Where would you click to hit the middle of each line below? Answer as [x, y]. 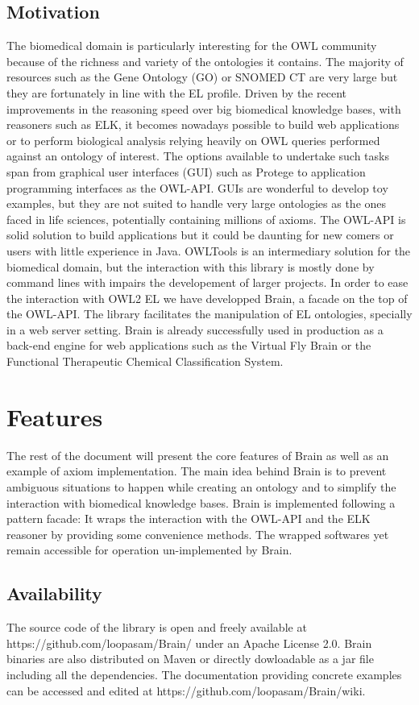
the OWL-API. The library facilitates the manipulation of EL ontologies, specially [209, 314]
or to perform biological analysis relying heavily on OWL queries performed [193, 140]
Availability [54, 593]
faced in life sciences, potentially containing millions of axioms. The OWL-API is [206, 219]
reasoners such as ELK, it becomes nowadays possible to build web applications [203, 124]
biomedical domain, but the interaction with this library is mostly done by [191, 266]
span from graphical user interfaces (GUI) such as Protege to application [186, 171]
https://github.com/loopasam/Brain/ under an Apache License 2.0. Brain [189, 643]
